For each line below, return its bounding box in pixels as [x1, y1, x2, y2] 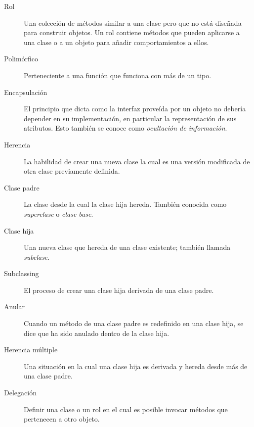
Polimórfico [4, 53, 39, 64]
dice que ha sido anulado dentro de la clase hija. [24, 328, 169, 338]
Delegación [4, 387, 37, 398]
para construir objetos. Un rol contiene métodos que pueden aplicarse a [24, 27, 240, 38]
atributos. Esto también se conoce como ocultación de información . [24, 123, 227, 133]
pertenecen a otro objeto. [24, 414, 100, 424]
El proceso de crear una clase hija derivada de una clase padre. [24, 285, 214, 295]
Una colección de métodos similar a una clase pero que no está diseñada [24, 17, 242, 28]
